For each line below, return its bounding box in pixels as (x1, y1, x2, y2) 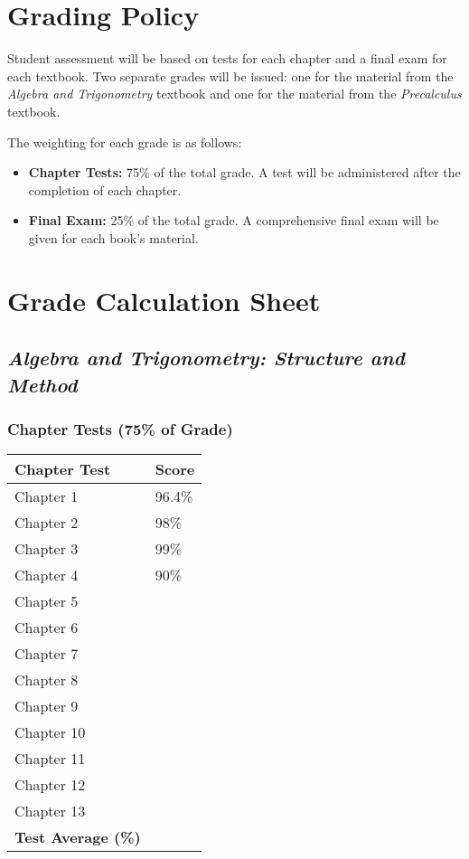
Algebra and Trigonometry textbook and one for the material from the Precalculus (7, 84, 462, 103)
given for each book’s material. (28, 228, 199, 247)
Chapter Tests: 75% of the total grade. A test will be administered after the (28, 163, 461, 182)
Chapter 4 (14, 564, 79, 586)
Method (7, 370, 78, 398)
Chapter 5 (14, 590, 79, 612)
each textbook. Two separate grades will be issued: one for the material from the (7, 66, 454, 85)
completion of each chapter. (28, 180, 182, 199)
